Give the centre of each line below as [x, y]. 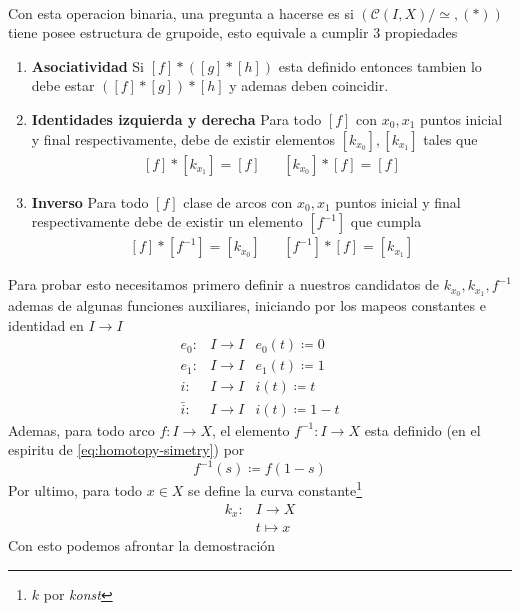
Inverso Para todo [90, 201]
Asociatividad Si [88, 65]
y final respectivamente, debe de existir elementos [183, 138]
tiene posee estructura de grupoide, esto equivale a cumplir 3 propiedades [233, 32]
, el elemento [251, 429]
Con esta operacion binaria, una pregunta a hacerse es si [181, 12]
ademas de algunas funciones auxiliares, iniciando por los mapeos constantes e [247, 305]
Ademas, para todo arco [81, 429]
